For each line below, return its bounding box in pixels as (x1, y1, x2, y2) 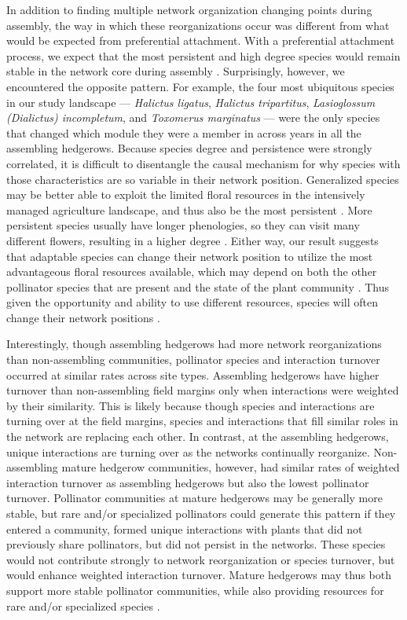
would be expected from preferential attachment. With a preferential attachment (6, 32, 395, 49)
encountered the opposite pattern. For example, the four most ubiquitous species (6, 78, 394, 94)
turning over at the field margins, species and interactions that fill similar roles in (6, 413, 398, 429)
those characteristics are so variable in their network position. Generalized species (6, 171, 399, 187)
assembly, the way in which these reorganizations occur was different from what (6, 17, 390, 33)
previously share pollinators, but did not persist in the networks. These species (6, 536, 386, 552)
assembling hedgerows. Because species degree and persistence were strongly (6, 140, 372, 156)
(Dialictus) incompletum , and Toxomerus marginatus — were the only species (6, 109, 380, 126)
